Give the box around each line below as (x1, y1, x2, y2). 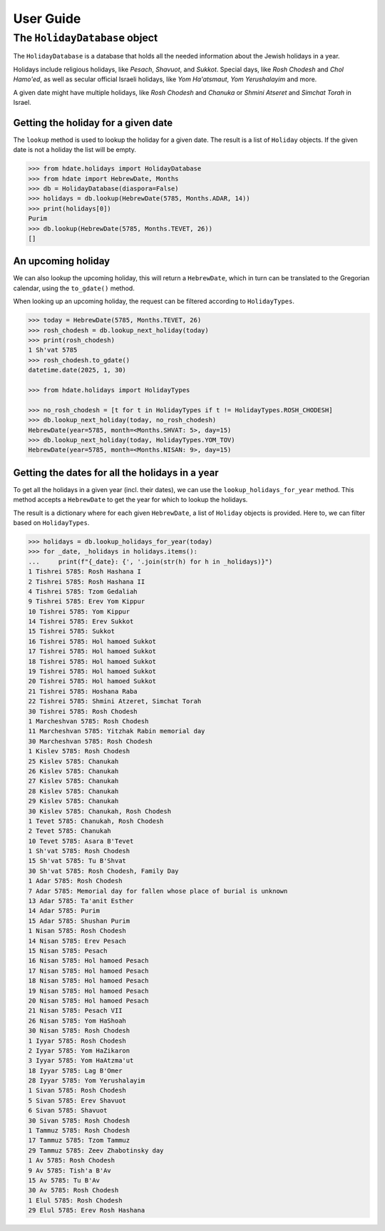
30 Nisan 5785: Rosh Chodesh (28, 1027, 130, 1035)
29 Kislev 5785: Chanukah (28, 797, 119, 805)
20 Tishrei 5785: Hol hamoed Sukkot (28, 678, 157, 685)
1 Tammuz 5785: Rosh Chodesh (28, 1127, 130, 1135)
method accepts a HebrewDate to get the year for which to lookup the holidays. (13, 496, 248, 504)
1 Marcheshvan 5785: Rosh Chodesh (28, 717, 149, 725)
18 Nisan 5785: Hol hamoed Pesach (28, 977, 149, 985)
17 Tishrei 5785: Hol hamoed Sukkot (28, 648, 157, 655)
